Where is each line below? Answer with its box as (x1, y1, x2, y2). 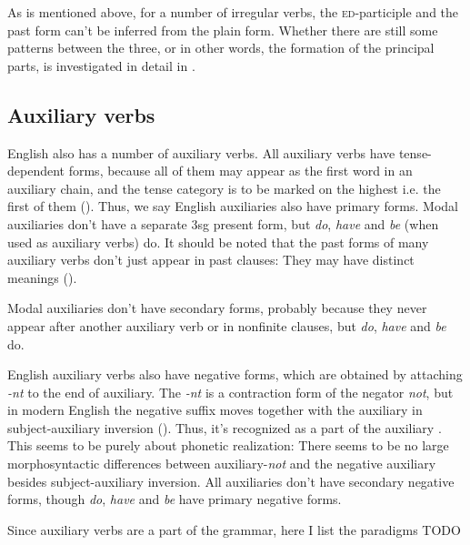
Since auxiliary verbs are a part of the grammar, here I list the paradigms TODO (7, 520, 461, 539)
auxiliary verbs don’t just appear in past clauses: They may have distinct (7, 250, 415, 269)
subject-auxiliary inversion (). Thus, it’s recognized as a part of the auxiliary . (7, 418, 442, 437)
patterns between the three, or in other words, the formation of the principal (7, 38, 435, 57)
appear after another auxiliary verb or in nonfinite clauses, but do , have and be (7, 316, 446, 335)
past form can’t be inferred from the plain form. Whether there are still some (7, 20, 438, 39)
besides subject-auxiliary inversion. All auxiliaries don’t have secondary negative (7, 471, 455, 490)
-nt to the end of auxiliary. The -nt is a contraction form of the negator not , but (7, 382, 454, 401)
